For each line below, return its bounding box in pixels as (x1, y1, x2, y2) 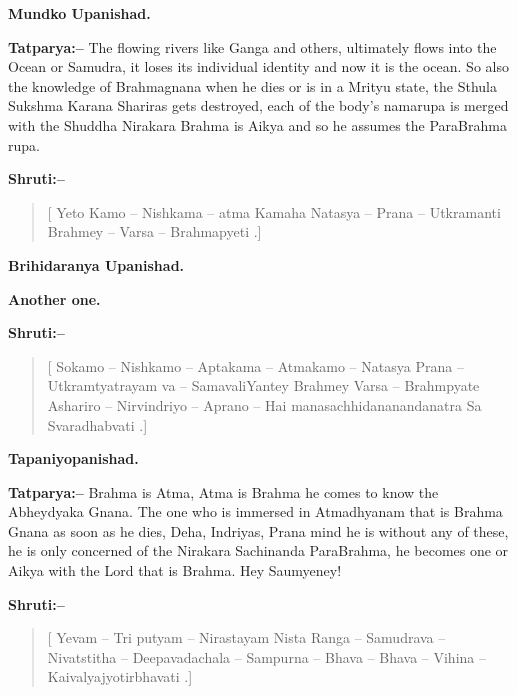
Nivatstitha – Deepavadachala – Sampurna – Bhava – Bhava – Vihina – (47, 646, 486, 667)
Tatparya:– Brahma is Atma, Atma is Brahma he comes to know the (8, 481, 439, 502)
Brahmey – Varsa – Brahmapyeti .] (47, 221, 262, 242)
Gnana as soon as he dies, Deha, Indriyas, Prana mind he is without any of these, (8, 520, 509, 541)
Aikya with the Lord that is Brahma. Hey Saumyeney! (8, 560, 342, 581)
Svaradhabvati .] (47, 414, 148, 435)
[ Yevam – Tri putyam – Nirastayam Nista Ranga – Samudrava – (47, 627, 446, 648)
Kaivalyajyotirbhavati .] (47, 666, 193, 687)
